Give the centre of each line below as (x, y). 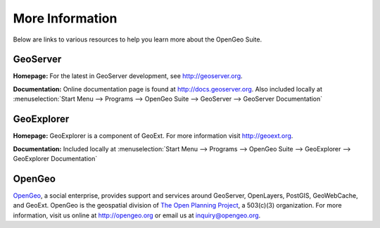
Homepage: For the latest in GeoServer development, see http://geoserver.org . (128, 76)
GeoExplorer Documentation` (55, 158)
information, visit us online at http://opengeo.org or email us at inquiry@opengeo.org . (137, 215)
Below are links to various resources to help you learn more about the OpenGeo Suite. (138, 39)
